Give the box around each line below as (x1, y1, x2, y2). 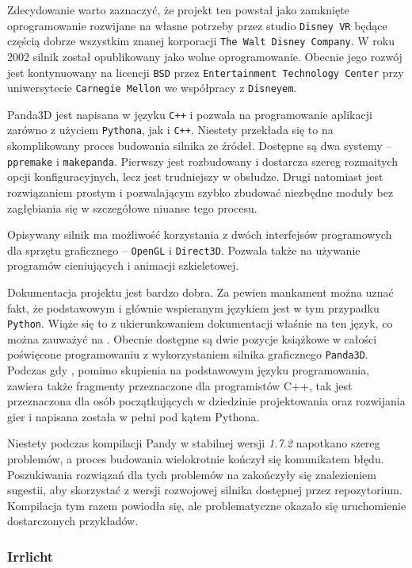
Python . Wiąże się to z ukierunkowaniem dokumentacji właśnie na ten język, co (7, 315, 393, 332)
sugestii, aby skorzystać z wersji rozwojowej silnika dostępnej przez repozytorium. (7, 482, 402, 498)
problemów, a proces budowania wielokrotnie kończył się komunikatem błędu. (7, 451, 384, 467)
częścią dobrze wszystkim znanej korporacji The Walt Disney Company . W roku (7, 33, 395, 49)
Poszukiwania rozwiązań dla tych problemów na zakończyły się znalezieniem (7, 466, 376, 482)
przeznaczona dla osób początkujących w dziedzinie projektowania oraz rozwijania (7, 393, 406, 409)
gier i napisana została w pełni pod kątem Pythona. (7, 408, 260, 424)
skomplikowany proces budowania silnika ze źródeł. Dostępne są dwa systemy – (7, 137, 392, 154)
